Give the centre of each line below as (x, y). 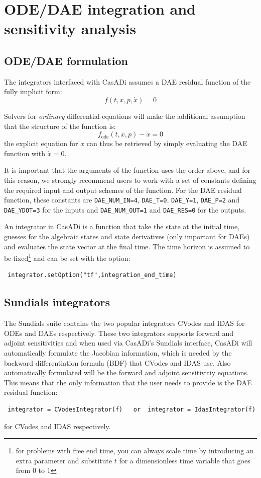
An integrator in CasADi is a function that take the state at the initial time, (122, 226)
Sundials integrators (57, 302)
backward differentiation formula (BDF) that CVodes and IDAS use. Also (117, 362)
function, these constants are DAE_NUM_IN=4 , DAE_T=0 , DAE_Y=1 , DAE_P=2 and (122, 200)
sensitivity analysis (70, 28)
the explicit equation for (41, 143)
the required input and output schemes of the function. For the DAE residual (123, 190)
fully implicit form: (33, 91)
